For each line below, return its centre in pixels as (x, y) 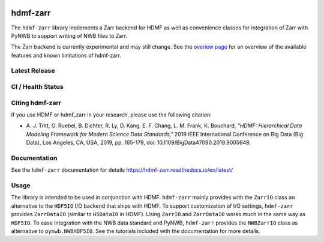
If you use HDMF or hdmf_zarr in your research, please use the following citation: (112, 115)
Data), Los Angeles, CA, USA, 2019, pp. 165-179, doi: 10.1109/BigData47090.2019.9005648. (139, 143)
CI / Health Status (37, 87)
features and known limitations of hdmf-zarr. (66, 55)
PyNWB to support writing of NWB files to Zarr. (69, 35)
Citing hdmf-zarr (36, 103)
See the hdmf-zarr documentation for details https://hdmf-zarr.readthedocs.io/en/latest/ (122, 170)
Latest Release (33, 71)
